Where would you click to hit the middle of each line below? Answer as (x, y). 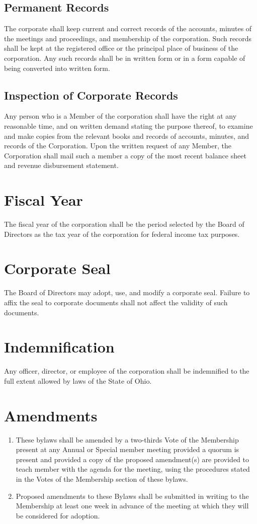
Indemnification (59, 347)
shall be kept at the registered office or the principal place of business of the (121, 48)
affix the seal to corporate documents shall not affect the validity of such (116, 302)
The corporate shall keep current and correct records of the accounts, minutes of (128, 28)
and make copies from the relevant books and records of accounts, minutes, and (127, 136)
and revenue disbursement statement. (61, 165)
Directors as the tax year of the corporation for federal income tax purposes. (122, 234)
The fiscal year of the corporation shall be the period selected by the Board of (124, 224)
